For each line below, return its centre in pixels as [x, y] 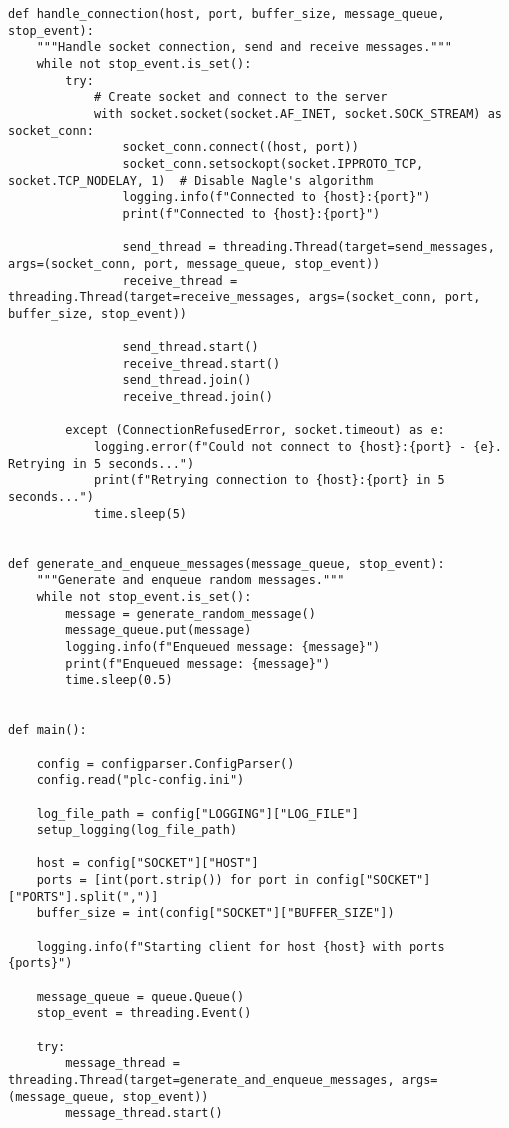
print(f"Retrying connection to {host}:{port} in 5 [269, 480]
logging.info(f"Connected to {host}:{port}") [276, 197]
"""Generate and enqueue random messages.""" [190, 580]
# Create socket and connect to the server [240, 97]
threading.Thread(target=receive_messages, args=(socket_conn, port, [244, 297]
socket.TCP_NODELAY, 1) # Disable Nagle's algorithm [191, 180]
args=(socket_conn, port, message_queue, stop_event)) [194, 263]
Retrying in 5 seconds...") [101, 463]
